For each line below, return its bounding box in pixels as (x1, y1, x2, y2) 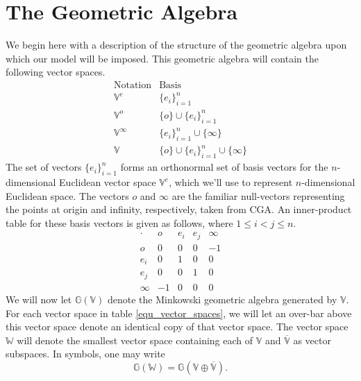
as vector (293, 332, 331, 347)
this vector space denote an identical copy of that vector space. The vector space (6, 319, 349, 334)
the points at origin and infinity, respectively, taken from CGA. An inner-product (6, 202, 352, 217)
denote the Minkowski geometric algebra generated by (107, 291, 337, 306)
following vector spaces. (6, 65, 106, 79)
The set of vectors (6, 160, 82, 174)
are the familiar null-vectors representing (171, 188, 345, 203)
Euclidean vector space (59, 175, 156, 189)
